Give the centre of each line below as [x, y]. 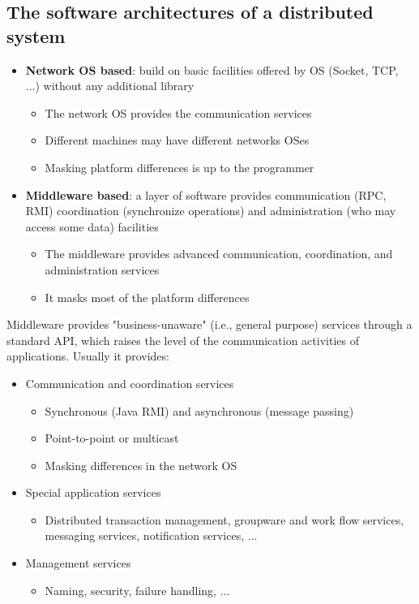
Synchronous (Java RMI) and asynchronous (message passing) [199, 410]
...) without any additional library [110, 86]
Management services [78, 563]
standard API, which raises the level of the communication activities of [183, 340]
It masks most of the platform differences [147, 297]
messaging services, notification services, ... [151, 535]
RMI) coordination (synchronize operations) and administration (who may [211, 211]
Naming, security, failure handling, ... [137, 590]
